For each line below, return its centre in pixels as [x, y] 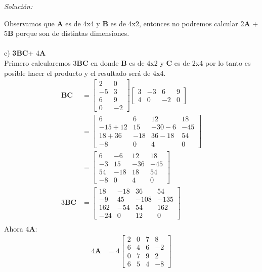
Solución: [18, 6]
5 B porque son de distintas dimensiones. [67, 33]
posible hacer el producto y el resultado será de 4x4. [85, 73]
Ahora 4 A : [21, 228]
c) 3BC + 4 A [25, 53]
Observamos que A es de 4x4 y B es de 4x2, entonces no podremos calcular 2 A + [131, 23]
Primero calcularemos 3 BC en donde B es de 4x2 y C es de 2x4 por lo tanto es [127, 62]
